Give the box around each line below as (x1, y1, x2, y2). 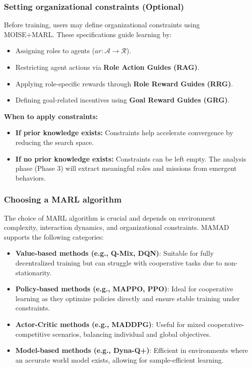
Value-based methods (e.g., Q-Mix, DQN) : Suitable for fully (15, 248, 214, 258)
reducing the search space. (15, 137, 94, 147)
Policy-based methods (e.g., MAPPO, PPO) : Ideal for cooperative (15, 284, 233, 294)
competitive (15, 328, 50, 339)
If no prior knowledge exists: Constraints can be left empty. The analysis (15, 153, 247, 164)
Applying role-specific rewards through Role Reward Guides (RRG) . (15, 78, 233, 88)
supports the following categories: (4, 231, 104, 242)
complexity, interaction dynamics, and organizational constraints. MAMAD (4, 222, 230, 232)
